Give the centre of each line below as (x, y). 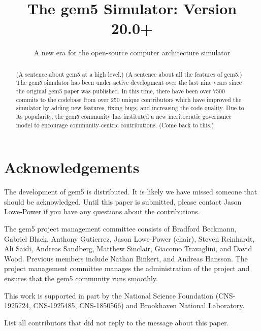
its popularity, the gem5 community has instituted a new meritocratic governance (124, 116)
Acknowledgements (72, 167)
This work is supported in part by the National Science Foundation (109, 295)
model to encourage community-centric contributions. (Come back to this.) (115, 125)
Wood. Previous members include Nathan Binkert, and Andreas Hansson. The (126, 258)
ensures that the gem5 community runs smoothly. (81, 278)
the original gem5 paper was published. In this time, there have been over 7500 (120, 91)
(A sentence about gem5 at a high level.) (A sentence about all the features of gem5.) (129, 74)
